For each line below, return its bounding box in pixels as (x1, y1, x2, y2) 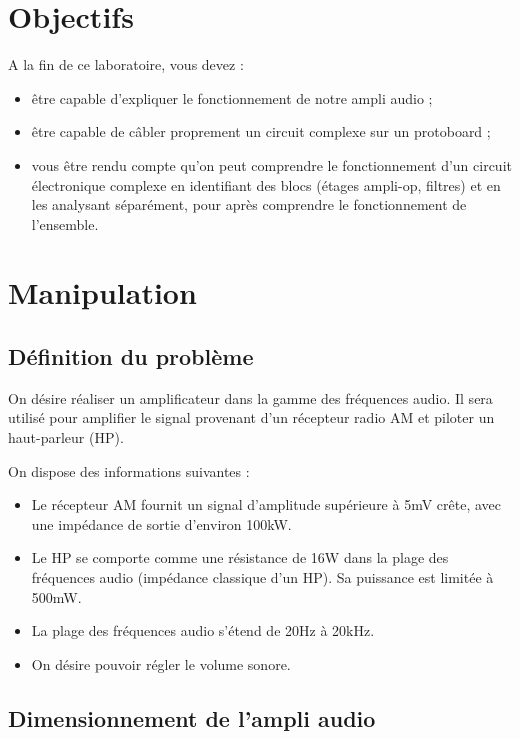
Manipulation (8, 272, 197, 313)
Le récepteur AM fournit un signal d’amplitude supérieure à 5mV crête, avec (31, 494, 501, 515)
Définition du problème (8, 341, 254, 372)
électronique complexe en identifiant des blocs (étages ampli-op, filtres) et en (31, 174, 501, 195)
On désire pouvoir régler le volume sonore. (31, 653, 291, 674)
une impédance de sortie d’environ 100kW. (31, 513, 292, 534)
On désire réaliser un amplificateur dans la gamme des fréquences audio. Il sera (8, 387, 493, 408)
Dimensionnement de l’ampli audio (8, 702, 376, 733)
